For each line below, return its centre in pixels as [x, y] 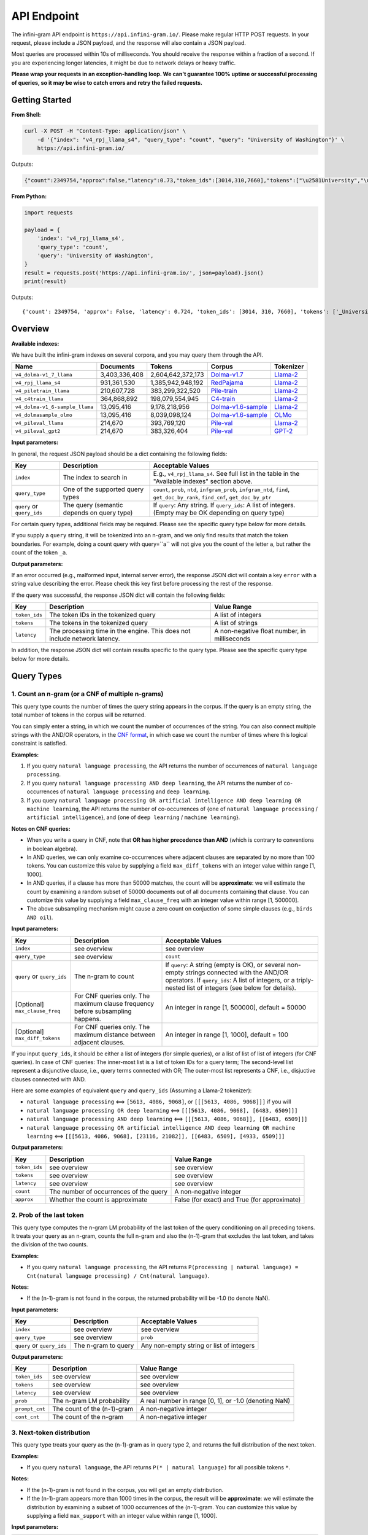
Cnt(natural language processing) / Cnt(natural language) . [118, 1276]
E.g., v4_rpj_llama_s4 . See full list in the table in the [226, 474]
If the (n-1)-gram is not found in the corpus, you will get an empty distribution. [125, 1490]
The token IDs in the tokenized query [102, 615]
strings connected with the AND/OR [236, 972]
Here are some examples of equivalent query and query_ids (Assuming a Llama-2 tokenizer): [132, 1090]
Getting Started [41, 100]
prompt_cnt [30, 1409]
